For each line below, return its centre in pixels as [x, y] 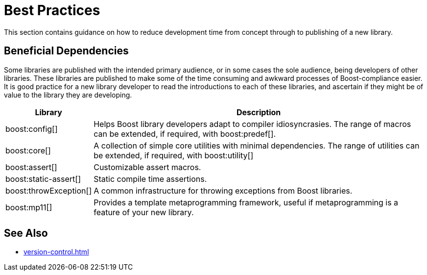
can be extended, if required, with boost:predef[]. [185, 134]
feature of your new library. [144, 212]
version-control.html [56, 252]
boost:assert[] [31, 167]
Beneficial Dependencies [66, 51]
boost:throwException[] [49, 190]
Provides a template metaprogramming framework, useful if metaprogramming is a [246, 202]
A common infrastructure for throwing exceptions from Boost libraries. [223, 190]
